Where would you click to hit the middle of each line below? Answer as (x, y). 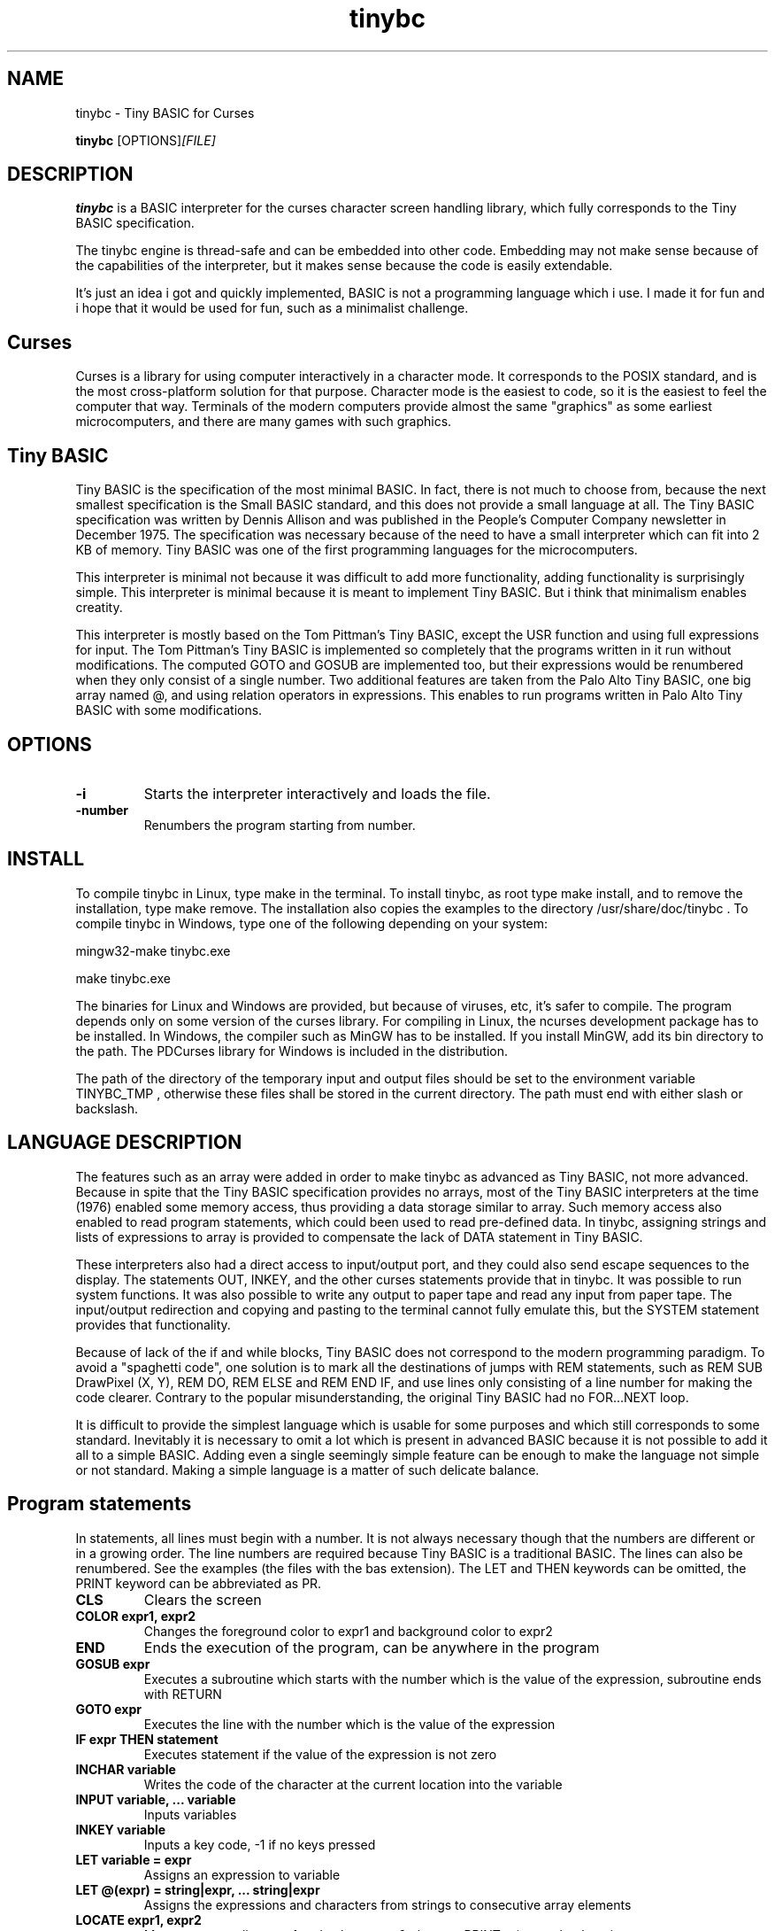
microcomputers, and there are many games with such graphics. (264, 422)
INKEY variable (121, 1829)
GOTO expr (108, 1709)
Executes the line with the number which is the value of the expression (349, 1724)
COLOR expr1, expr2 (136, 1616)
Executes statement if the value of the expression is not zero (320, 1754)
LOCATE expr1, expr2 (138, 1919)
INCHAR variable (126, 1769)
